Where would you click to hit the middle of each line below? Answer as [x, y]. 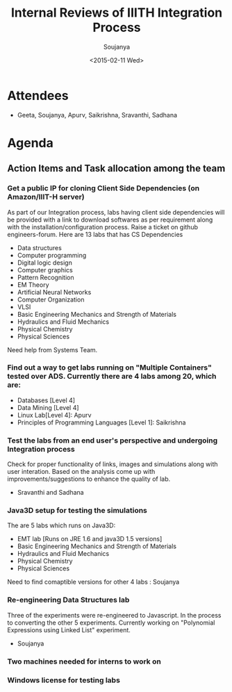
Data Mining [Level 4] [48, 407]
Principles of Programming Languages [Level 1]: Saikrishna [101, 422]
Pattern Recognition [45, 277]
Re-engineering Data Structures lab [68, 600]
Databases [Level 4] [46, 400]
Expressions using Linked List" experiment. [69, 629]
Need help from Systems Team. [52, 349]
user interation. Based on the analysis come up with [81, 472]
